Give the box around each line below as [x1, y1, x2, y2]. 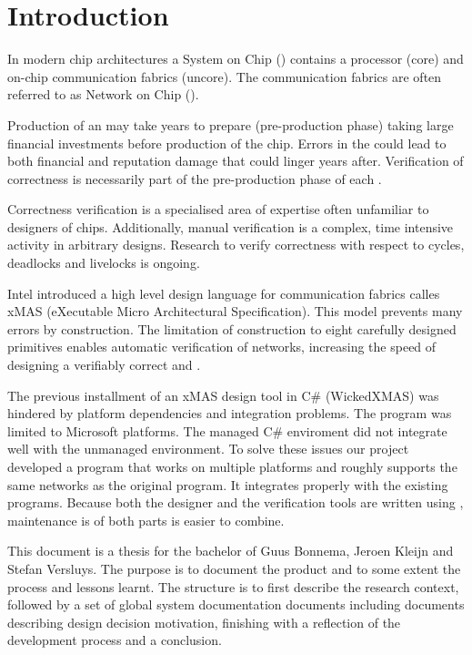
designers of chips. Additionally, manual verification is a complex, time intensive [7, 217, 454, 236]
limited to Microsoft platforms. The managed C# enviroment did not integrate [7, 421, 447, 440]
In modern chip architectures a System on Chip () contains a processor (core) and [7, 49, 464, 68]
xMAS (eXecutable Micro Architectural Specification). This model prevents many [7, 302, 463, 321]
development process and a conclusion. [7, 630, 222, 650]
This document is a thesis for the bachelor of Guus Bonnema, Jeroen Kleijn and [7, 541, 454, 560]
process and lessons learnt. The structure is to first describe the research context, [7, 577, 459, 596]
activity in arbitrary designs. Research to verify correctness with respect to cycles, [7, 235, 465, 254]
